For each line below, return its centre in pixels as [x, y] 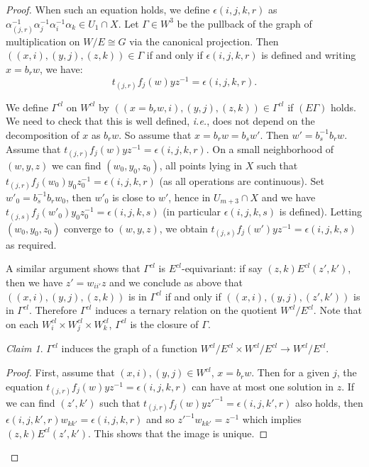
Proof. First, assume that [60, 372]
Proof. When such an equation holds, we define [108, 9]
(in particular [192, 212]
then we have [34, 282]
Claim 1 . [24, 348]
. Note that [337, 310]
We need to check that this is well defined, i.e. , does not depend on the [160, 121]
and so [160, 419]
